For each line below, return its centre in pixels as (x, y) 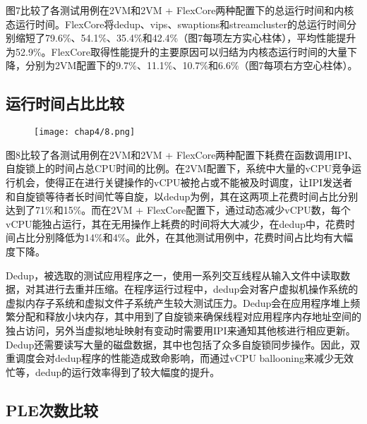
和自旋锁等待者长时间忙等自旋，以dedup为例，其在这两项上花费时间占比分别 (182, 196)
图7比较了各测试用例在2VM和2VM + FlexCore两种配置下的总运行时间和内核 (180, 10)
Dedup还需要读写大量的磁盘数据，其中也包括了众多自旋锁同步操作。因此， (178, 344)
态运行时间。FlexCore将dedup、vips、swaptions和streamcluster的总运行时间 (176, 24)
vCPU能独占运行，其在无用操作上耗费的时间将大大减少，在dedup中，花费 (175, 223)
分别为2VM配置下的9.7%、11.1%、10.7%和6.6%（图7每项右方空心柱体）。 (191, 65)
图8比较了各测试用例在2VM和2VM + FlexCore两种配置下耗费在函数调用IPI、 (182, 154)
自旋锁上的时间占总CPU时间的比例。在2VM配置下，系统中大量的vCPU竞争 (179, 168)
